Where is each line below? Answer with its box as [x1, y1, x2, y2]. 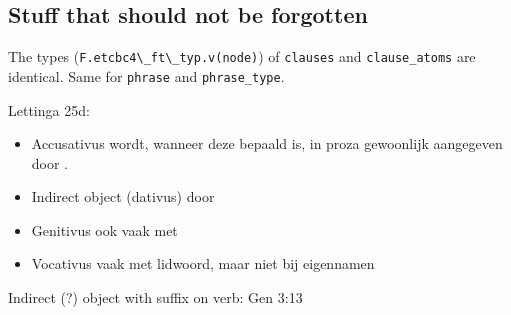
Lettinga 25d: [8, 99, 90, 120]
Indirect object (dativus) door [31, 186, 215, 207]
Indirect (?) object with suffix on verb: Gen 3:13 [8, 287, 303, 308]
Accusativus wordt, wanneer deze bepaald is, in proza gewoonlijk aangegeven [31, 133, 503, 154]
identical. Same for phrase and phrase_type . [8, 65, 285, 86]
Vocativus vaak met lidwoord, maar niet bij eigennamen [31, 253, 375, 274]
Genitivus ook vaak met [31, 219, 178, 240]
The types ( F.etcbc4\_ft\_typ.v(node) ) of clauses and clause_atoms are [8, 46, 476, 67]
